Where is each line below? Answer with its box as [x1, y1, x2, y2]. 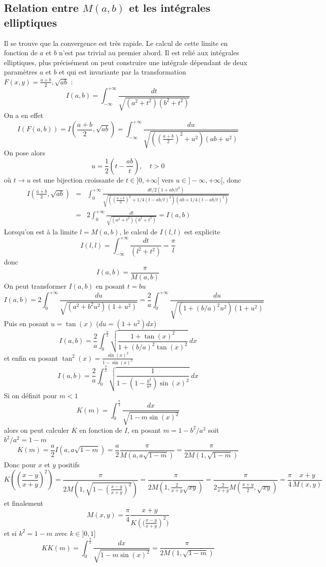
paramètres [4, 67, 37, 77]
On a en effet [4, 110, 43, 120]
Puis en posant [4, 318, 49, 329]
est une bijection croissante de [33, 174, 124, 185]
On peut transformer [4, 281, 66, 291]
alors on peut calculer [4, 424, 69, 435]
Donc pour [4, 459, 36, 469]
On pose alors [4, 148, 45, 158]
